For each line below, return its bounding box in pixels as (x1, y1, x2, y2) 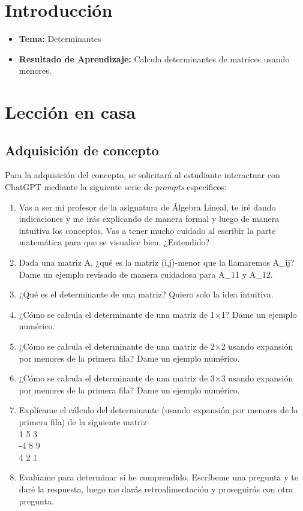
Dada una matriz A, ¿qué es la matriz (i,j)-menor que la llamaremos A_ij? (19, 256, 295, 269)
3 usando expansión (221, 372, 293, 384)
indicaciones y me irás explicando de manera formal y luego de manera (19, 212, 280, 225)
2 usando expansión (221, 340, 293, 353)
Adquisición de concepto (5, 140, 159, 159)
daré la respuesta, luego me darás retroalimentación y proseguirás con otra (19, 482, 293, 495)
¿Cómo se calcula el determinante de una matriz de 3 (19, 372, 215, 384)
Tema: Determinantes (19, 32, 101, 45)
